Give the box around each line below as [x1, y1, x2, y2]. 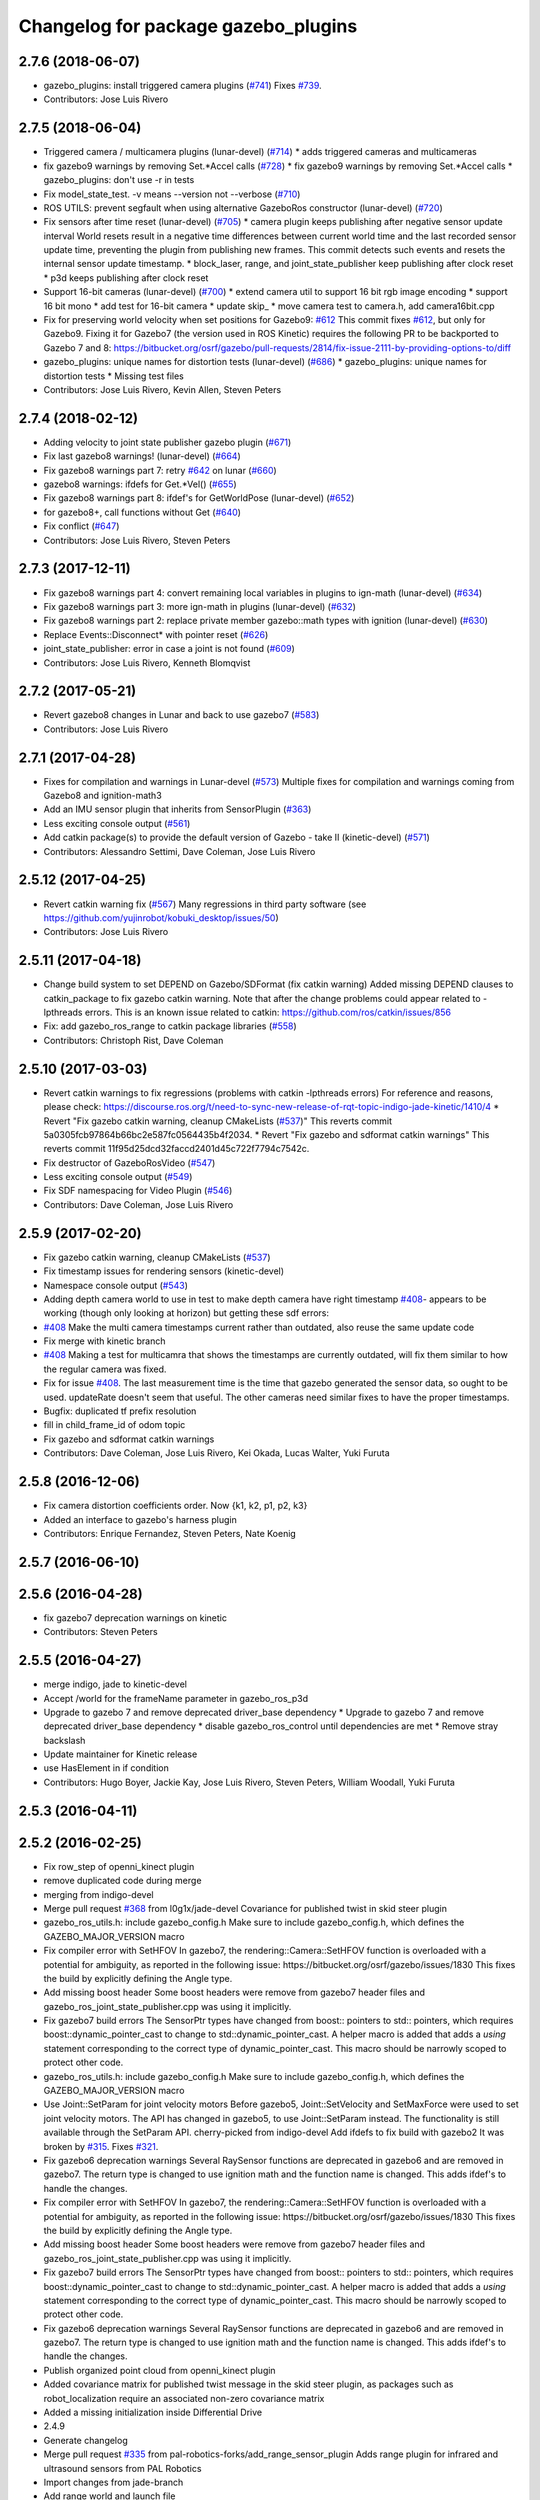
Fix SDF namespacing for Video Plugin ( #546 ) [43, 1185, 233, 1197]
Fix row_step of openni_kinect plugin [43, 1860, 195, 1872]
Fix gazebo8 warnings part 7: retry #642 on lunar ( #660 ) [43, 464, 277, 476]
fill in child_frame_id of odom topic [43, 1419, 186, 1431]
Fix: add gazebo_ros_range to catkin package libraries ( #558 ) [43, 1020, 297, 1032]
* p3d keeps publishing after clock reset [43, 271, 209, 284]
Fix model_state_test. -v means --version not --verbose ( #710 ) [43, 188, 301, 200]
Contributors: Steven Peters [43, 1626, 159, 1638]
